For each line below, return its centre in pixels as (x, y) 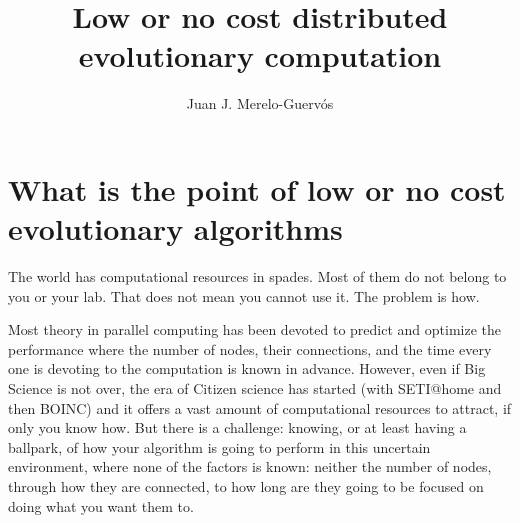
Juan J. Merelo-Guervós (260, 103)
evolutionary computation (260, 55)
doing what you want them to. (101, 505)
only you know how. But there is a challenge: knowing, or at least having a (237, 427)
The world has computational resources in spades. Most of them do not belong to (257, 276)
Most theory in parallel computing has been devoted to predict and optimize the (255, 329)
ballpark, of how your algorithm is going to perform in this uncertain (219, 446)
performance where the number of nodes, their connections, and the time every (250, 348)
